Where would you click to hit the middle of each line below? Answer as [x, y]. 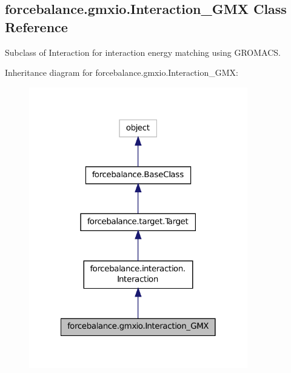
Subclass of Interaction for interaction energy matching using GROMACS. [143, 52]
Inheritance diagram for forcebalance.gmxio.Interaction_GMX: [122, 72]
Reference [36, 26]
